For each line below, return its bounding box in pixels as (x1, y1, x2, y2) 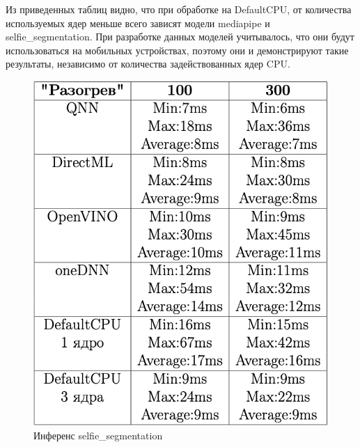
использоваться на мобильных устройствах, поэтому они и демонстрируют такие (6, 42, 349, 57)
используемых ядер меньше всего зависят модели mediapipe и (6, 15, 270, 30)
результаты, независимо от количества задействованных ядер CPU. (6, 56, 290, 71)
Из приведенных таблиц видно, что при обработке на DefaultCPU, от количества (6, 2, 352, 16)
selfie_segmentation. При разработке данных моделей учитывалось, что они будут (6, 29, 354, 44)
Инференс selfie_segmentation (33, 428, 163, 442)
